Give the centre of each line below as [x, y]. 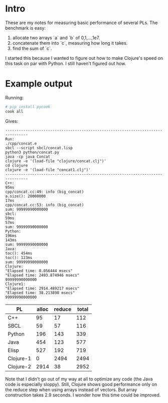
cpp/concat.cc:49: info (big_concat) [45, 192]
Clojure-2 [20, 366]
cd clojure [17, 165]
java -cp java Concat [28, 157]
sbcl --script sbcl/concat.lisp [39, 148]
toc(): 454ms [19, 253]
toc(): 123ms [19, 257]
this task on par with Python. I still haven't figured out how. [66, 63]
